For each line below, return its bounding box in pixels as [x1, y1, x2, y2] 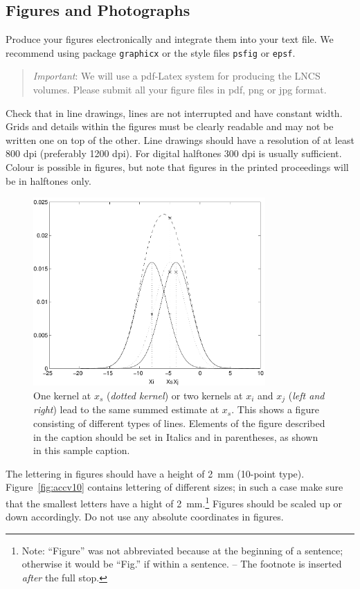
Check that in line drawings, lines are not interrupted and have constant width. [6, 105, 343, 120]
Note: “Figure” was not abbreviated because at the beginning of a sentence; [21, 543, 343, 557]
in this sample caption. [33, 443, 130, 457]
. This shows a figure [231, 402, 319, 417]
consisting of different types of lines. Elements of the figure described [33, 415, 325, 430]
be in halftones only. [6, 173, 91, 188]
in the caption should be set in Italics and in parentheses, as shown [33, 429, 318, 444]
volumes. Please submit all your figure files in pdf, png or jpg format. [33, 82, 327, 97]
